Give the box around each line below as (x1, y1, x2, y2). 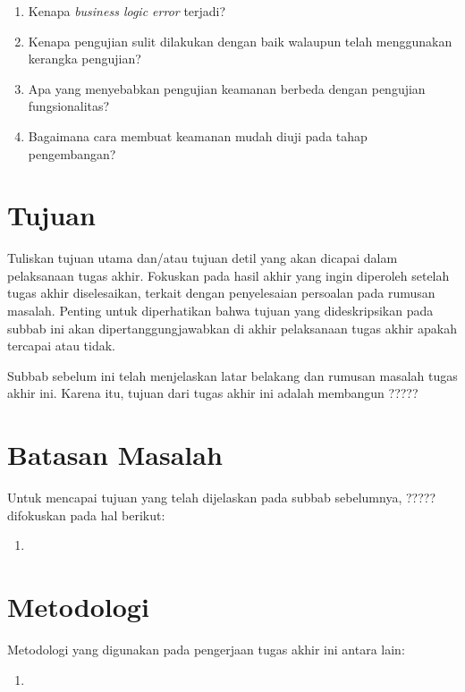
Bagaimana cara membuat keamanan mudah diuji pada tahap (28, 126, 368, 145)
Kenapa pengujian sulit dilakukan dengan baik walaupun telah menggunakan (28, 31, 452, 50)
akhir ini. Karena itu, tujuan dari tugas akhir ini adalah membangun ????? (7, 384, 418, 402)
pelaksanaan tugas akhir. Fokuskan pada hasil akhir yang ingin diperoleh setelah (7, 266, 450, 284)
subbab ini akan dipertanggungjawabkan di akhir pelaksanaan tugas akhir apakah (7, 318, 457, 337)
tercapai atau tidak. (7, 336, 116, 355)
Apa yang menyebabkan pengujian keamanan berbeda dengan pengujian (28, 79, 426, 97)
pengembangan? (28, 144, 116, 163)
